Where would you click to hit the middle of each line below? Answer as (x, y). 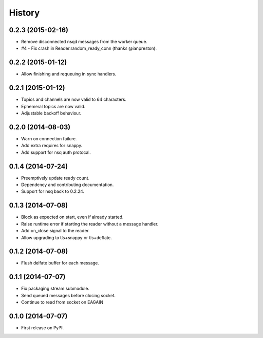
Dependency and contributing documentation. (67, 185)
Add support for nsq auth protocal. (56, 152)
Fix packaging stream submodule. (55, 289)
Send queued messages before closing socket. (68, 295)
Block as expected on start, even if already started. (72, 217)
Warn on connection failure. (49, 138)
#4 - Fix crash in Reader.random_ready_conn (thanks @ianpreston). (89, 48)
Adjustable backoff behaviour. (51, 113)
